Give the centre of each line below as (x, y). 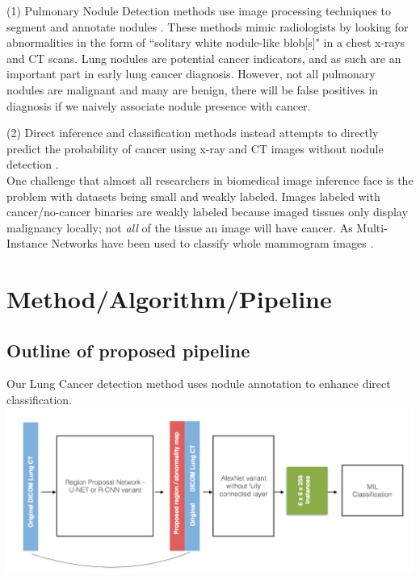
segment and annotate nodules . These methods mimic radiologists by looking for (208, 26)
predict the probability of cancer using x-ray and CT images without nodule (195, 148)
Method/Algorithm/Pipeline (169, 299)
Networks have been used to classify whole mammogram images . (212, 243)
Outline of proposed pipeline (128, 350)
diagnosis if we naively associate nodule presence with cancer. (159, 105)
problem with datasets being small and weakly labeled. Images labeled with (193, 196)
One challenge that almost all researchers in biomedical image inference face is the (210, 179)
